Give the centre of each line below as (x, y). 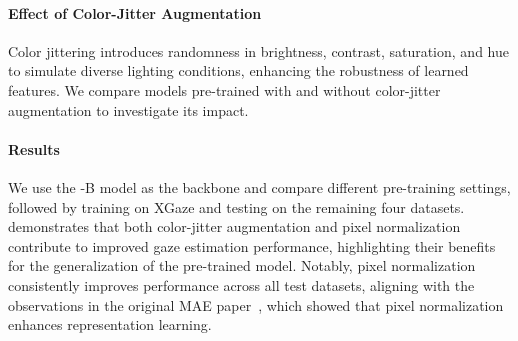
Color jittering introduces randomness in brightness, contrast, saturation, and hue (258, 50)
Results (34, 148)
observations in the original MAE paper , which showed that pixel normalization (256, 304)
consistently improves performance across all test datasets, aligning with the (241, 284)
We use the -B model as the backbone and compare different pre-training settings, (259, 186)
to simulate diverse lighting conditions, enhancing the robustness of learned (238, 70)
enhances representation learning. (110, 324)
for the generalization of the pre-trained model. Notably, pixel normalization (242, 265)
